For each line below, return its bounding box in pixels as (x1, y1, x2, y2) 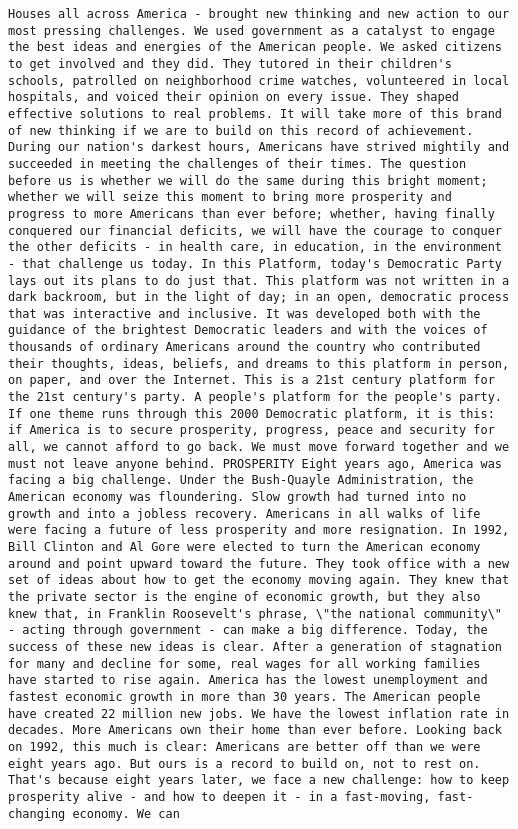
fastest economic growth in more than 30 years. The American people (8, 689, 481, 704)
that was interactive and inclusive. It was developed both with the (8, 306, 481, 321)
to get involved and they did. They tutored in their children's (8, 56, 452, 71)
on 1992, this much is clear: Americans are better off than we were (8, 739, 481, 754)
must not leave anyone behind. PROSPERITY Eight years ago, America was (8, 456, 502, 471)
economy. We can (72, 806, 180, 821)
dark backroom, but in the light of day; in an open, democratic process (8, 290, 510, 305)
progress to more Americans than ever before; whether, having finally (8, 206, 495, 221)
